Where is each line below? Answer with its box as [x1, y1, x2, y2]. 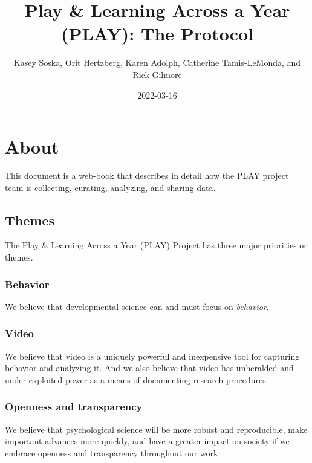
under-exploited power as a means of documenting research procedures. [5, 373, 268, 386]
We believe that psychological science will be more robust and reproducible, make [5, 423, 308, 435]
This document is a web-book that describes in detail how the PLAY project [5, 169, 289, 182]
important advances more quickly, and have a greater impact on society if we [5, 435, 290, 447]
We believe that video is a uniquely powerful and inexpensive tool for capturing [5, 349, 300, 362]
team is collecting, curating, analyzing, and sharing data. [5, 181, 216, 193]
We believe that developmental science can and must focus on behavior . [5, 300, 269, 312]
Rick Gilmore [132, 68, 182, 80]
